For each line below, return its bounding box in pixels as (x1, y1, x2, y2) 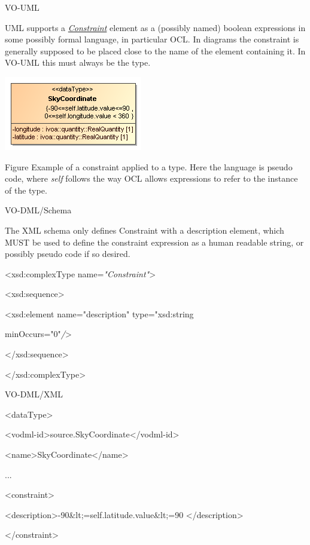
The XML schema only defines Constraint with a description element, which (5, 223, 284, 236)
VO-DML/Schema (5, 204, 72, 216)
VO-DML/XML (5, 388, 63, 400)
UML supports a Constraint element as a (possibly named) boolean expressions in (5, 21, 306, 33)
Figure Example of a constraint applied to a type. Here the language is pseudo (5, 160, 293, 173)
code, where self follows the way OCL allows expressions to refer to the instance (5, 172, 298, 185)
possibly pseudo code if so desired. (5, 247, 130, 260)
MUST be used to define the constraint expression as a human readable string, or (5, 235, 304, 248)
